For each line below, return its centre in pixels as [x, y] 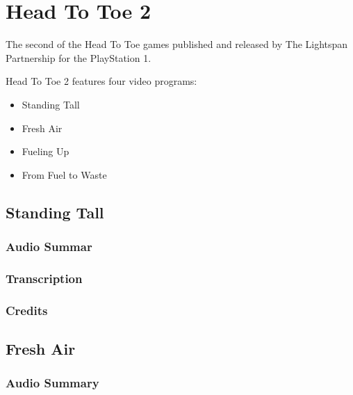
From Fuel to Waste [64, 174]
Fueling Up [46, 151]
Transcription [44, 278]
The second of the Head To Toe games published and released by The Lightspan [177, 44]
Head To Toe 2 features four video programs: [101, 81]
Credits [27, 310]
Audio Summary [52, 383]
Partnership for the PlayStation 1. [79, 57]
